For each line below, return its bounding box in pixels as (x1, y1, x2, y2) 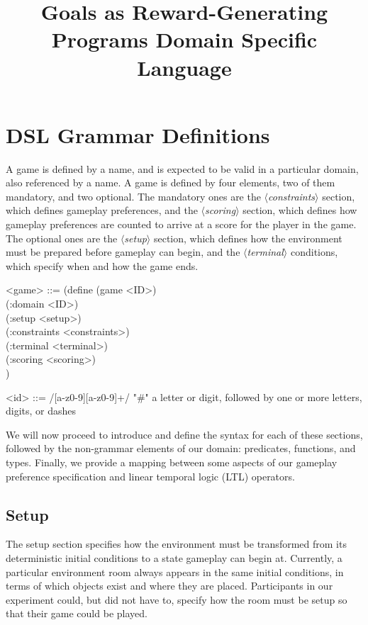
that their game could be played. (6, 606, 147, 621)
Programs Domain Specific (51, 25, 318, 54)
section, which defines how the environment (153, 230, 342, 245)
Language (137, 52, 232, 81)
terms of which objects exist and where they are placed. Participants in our (6, 578, 333, 593)
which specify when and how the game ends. (6, 258, 199, 273)
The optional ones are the (6, 230, 118, 245)
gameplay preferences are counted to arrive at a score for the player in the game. (6, 217, 357, 232)
